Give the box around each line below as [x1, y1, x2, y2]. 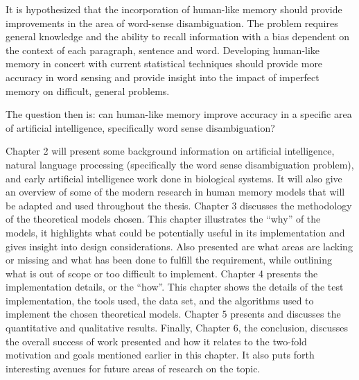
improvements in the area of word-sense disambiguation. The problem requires [6, 15, 338, 30]
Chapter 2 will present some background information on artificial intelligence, [6, 144, 335, 158]
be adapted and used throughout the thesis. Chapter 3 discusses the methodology [6, 198, 352, 212]
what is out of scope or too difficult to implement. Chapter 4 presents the [6, 266, 318, 280]
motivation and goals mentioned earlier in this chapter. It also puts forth [6, 347, 315, 362]
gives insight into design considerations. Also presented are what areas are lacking [6, 239, 353, 253]
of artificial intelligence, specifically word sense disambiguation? [6, 120, 275, 135]
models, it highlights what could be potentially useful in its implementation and [6, 225, 345, 239]
